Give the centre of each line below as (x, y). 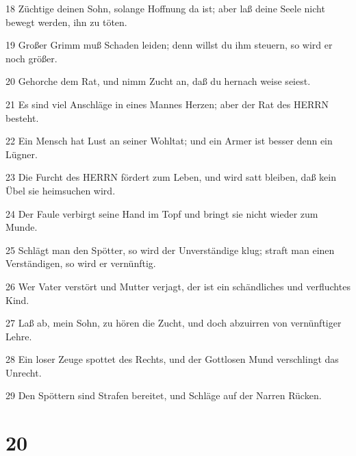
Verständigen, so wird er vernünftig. (81, 263)
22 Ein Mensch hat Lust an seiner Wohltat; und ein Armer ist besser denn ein (169, 141)
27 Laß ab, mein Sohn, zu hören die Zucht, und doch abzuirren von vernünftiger (174, 323)
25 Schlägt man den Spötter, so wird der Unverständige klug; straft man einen (170, 250)
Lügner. (22, 154)
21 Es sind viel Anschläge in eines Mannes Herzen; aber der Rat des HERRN (167, 104)
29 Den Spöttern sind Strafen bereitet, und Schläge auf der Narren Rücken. (164, 395)
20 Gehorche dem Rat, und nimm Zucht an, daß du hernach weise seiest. (158, 81)
